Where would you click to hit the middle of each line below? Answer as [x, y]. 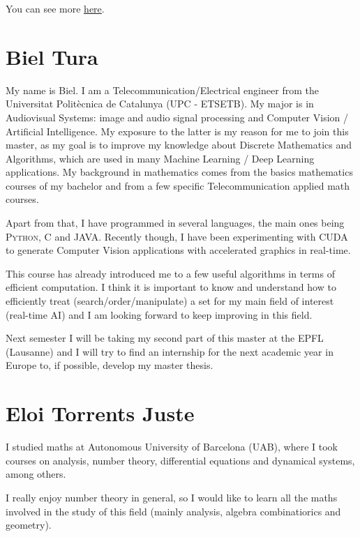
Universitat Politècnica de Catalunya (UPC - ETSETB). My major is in [160, 104]
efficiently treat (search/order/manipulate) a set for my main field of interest [170, 301]
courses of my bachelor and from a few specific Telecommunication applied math [178, 185]
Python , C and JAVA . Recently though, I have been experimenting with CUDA [177, 236]
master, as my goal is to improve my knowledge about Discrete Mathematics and [179, 145]
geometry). [29, 525]
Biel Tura [52, 56]
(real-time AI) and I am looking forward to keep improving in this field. [159, 314]
